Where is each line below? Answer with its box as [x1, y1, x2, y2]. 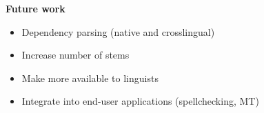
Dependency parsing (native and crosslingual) [21, 24, 215, 39]
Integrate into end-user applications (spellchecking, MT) [21, 94, 259, 108]
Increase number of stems [21, 48, 130, 62]
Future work [6, 1, 65, 15]
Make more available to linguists [21, 70, 159, 85]
